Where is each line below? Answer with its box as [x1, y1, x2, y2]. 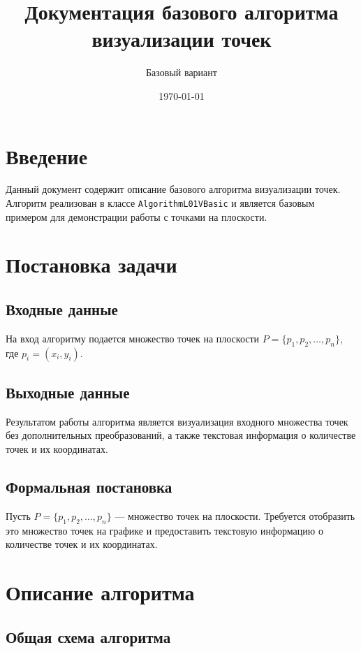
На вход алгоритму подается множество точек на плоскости [6, 331, 260, 345]
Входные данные [6, 298, 118, 320]
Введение [6, 141, 88, 170]
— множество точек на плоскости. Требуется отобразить [115, 508, 355, 523]
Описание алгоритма [6, 578, 195, 607]
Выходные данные [6, 382, 130, 403]
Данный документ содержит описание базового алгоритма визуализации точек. [6, 182, 341, 196]
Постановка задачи [6, 250, 177, 279]
